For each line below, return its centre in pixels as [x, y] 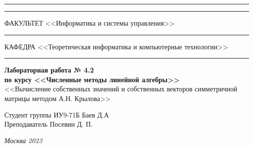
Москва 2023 [23, 140]
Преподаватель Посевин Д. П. [49, 124]
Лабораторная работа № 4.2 [49, 70]
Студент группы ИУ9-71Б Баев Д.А [57, 114]
